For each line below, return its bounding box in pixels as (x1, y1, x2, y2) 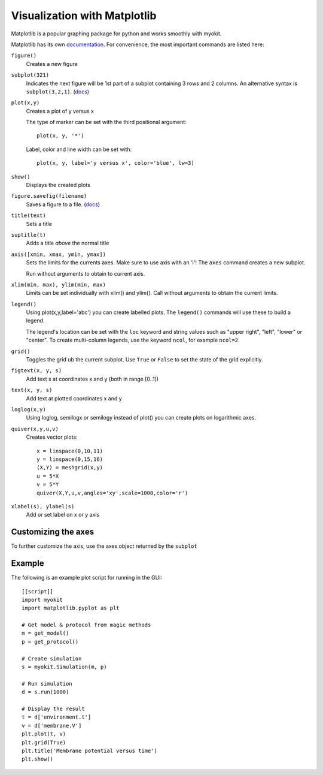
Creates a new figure (26, 60, 78, 67)
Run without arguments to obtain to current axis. (26, 270, 145, 277)
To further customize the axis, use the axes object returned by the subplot (11, 542, 197, 550)
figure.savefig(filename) (11, 192, 87, 200)
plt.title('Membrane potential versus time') (22, 747, 158, 754)
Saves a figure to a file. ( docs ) (26, 201, 100, 208)
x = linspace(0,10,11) (36, 447, 103, 454)
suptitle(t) (11, 231, 46, 238)
